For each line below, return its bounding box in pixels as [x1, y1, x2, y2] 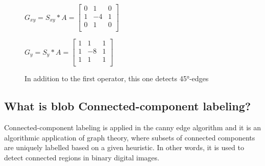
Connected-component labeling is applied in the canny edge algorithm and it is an [4, 122, 261, 133]
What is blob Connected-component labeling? [4, 98, 251, 114]
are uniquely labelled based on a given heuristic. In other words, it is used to [4, 142, 244, 153]
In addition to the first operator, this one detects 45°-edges [25, 73, 209, 84]
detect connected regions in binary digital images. [4, 152, 159, 162]
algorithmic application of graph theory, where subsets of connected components [4, 132, 255, 143]
